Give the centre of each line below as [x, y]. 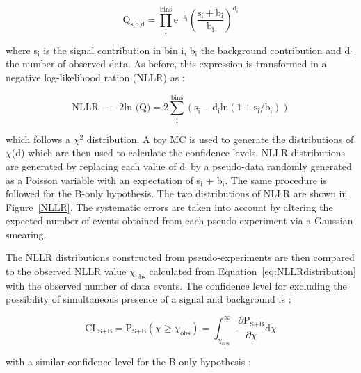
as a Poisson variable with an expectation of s [103, 180]
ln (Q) [137, 108]
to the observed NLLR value [66, 271]
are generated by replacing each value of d [95, 166]
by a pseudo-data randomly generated [271, 166]
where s [22, 50]
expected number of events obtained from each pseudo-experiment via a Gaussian [179, 221]
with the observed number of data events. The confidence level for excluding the [176, 285]
